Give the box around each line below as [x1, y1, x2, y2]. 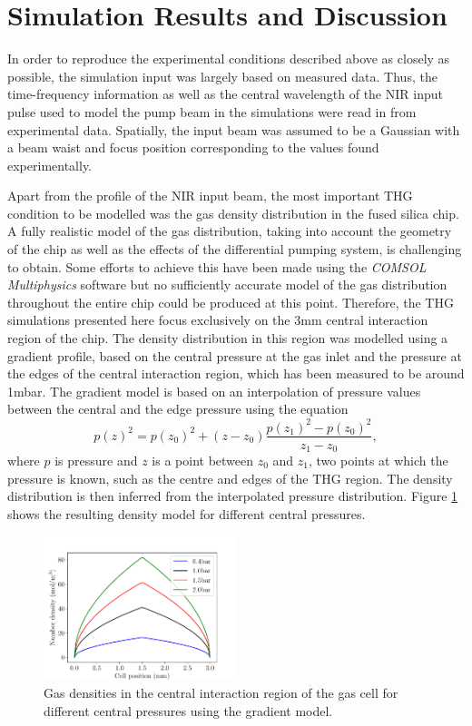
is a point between [152, 451, 254, 470]
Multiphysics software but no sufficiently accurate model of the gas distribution [7, 275, 447, 294]
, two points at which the [309, 451, 448, 470]
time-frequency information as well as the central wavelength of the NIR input [7, 84, 443, 103]
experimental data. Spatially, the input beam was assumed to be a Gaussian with [7, 120, 460, 139]
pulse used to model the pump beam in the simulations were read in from [7, 102, 417, 121]
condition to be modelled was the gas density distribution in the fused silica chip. [7, 203, 459, 222]
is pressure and [54, 451, 138, 470]
